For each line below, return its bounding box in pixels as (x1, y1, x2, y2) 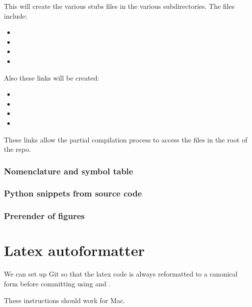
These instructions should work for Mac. (4, 295, 125, 305)
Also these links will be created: (4, 72, 100, 83)
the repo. (4, 144, 31, 154)
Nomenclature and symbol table (4, 165, 133, 177)
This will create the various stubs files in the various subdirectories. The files (4, 1, 235, 11)
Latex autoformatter (4, 240, 145, 260)
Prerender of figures (4, 210, 85, 222)
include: (4, 10, 27, 21)
